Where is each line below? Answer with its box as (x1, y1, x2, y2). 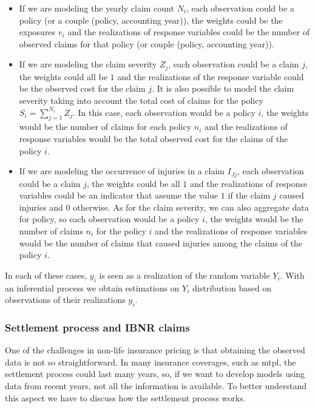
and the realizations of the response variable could (117, 70, 304, 83)
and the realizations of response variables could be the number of (67, 25, 310, 38)
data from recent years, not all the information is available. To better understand (5, 379, 307, 392)
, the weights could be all (86, 177, 180, 189)
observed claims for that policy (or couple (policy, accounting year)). (19, 37, 274, 50)
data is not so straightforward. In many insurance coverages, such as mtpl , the (5, 355, 296, 368)
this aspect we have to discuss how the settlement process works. (5, 391, 246, 404)
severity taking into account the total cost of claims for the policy (19, 94, 263, 107)
